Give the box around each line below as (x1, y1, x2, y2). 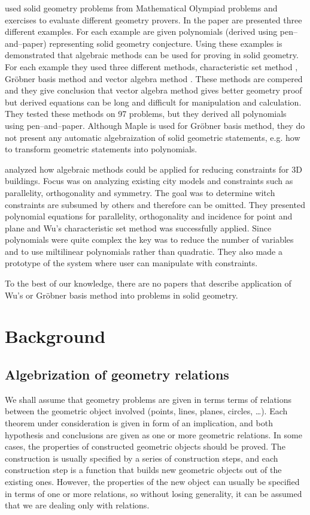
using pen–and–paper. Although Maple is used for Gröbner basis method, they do (5, 119, 305, 131)
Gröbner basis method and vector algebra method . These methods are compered (5, 72, 303, 85)
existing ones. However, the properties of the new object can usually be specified (5, 475, 300, 487)
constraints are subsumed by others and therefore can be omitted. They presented (5, 198, 305, 210)
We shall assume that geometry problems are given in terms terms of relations (5, 393, 292, 405)
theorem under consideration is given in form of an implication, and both (5, 417, 273, 429)
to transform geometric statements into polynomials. (5, 143, 197, 155)
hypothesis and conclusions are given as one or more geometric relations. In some (5, 428, 302, 441)
